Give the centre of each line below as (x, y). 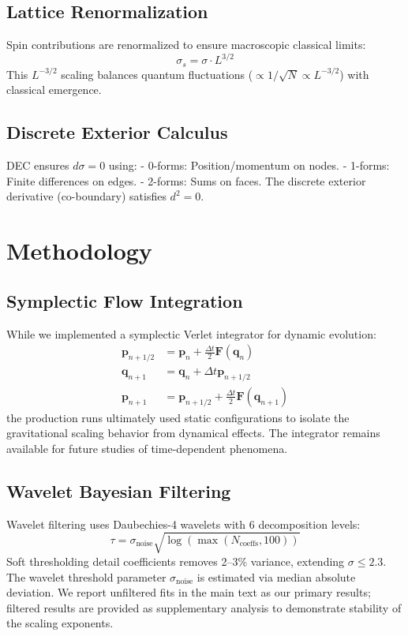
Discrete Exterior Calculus (117, 132)
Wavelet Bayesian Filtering (119, 490)
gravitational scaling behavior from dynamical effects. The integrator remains (193, 433)
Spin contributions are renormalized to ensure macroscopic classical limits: (186, 45)
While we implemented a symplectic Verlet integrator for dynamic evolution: (191, 333)
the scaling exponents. (60, 623)
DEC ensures (38, 165)
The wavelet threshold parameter (86, 576)
